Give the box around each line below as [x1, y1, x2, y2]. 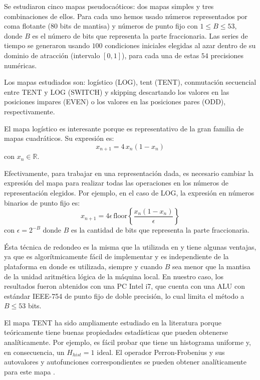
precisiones [210, 50, 244, 60]
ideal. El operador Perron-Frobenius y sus [97, 346, 225, 357]
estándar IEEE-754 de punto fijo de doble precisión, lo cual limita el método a [4, 290, 244, 301]
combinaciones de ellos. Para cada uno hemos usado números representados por [4, 11, 247, 21]
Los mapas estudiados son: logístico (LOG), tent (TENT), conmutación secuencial [4, 77, 256, 87]
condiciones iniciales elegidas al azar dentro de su [105, 40, 256, 51]
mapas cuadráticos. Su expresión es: [4, 133, 114, 143]
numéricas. [4, 60, 37, 70]
